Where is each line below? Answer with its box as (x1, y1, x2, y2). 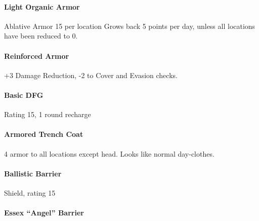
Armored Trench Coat (4, 129, 83, 139)
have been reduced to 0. (4, 30, 78, 41)
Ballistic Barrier (4, 168, 62, 178)
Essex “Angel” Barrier (4, 207, 84, 218)
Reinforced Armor (4, 50, 69, 61)
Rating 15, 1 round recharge (4, 109, 91, 120)
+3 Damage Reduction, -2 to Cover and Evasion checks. (4, 69, 178, 80)
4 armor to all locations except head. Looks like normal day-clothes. (4, 148, 214, 159)
